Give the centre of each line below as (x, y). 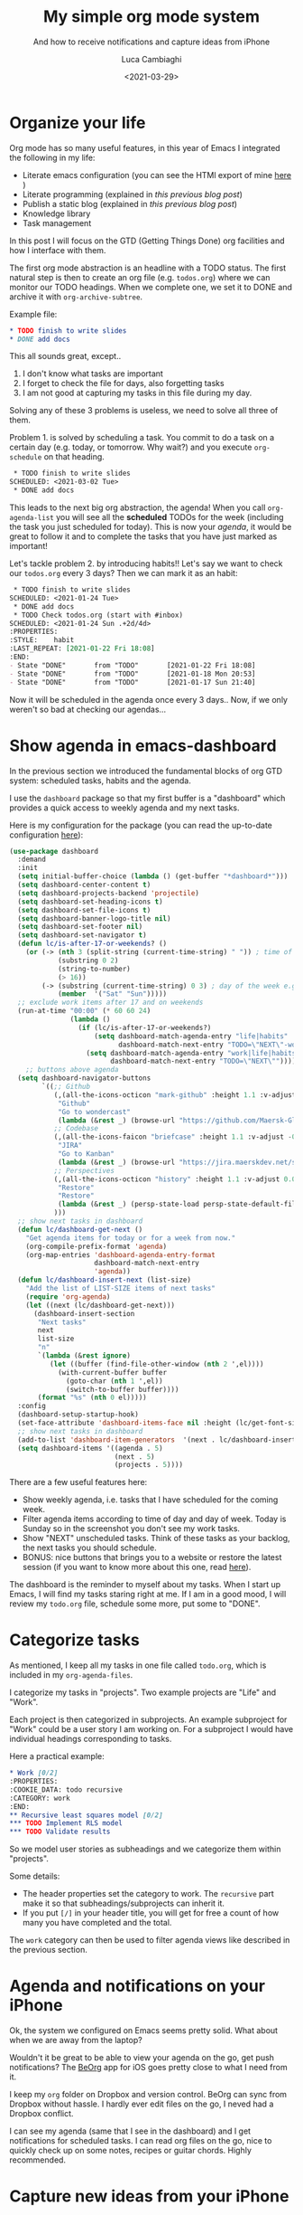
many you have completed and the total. (97, 1923)
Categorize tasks (74, 1640)
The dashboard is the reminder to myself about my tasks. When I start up (145, 1585)
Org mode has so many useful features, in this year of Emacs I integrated (145, 147)
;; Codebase (76, 1129)
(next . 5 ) (134, 1457)
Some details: (35, 1876)
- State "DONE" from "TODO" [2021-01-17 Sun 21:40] (133, 682)
